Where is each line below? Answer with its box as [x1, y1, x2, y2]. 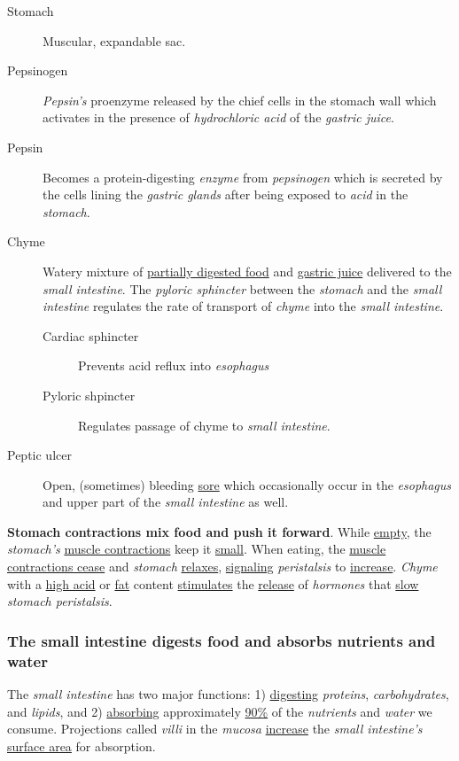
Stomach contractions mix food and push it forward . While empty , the [7, 522, 432, 540]
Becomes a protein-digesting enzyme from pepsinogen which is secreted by [43, 167, 443, 186]
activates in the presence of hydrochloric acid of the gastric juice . [43, 108, 394, 127]
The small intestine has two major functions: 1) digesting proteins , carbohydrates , [7, 684, 449, 703]
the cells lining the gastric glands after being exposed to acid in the [43, 185, 408, 204]
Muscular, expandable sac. [43, 31, 186, 50]
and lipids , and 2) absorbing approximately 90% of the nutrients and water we [7, 702, 432, 720]
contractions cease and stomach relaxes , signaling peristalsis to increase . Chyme [7, 557, 438, 576]
